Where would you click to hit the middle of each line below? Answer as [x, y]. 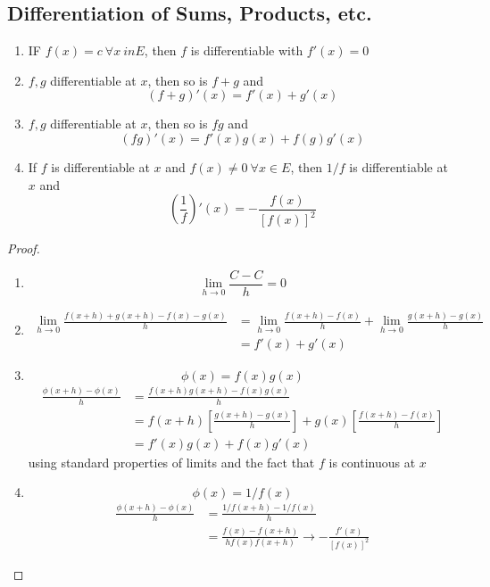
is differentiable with [247, 50]
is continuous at [372, 462]
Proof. [24, 248]
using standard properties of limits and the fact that [171, 462]
